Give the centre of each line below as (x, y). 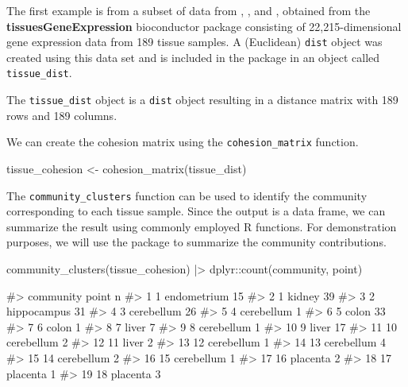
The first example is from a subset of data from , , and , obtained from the (189, 10)
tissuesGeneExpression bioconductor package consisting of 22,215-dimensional (204, 26)
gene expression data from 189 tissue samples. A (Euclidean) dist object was (194, 42)
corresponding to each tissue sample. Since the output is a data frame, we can (196, 211)
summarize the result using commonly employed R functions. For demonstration (202, 226)
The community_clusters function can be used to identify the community (187, 195)
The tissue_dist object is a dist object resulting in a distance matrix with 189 (202, 100)
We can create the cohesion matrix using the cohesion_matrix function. (183, 142)
